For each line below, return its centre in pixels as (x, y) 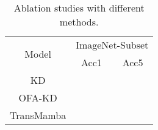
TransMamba (38, 115)
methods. (79, 22)
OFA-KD (38, 97)
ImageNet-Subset (112, 45)
